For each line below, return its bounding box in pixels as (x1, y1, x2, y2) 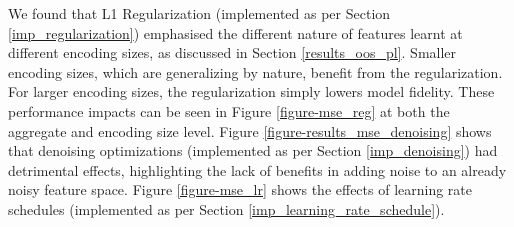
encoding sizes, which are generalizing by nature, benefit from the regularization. (8, 61, 503, 82)
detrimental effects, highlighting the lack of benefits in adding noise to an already (8, 159, 507, 180)
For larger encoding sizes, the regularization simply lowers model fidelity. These (8, 81, 495, 102)
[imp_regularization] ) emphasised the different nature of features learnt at (8, 22, 463, 43)
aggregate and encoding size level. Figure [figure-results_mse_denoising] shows (8, 120, 492, 141)
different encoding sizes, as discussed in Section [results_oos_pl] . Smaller (8, 42, 457, 63)
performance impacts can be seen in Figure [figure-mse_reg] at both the (8, 100, 450, 121)
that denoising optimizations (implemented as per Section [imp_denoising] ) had (8, 140, 498, 161)
